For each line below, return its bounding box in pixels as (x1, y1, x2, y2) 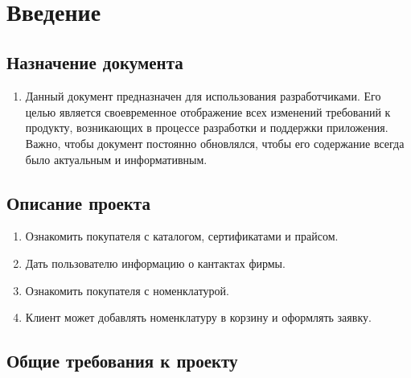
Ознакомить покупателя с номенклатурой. (25, 281, 229, 298)
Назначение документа (6, 50, 183, 75)
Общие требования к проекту (6, 348, 238, 373)
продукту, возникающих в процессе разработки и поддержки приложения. (25, 119, 388, 136)
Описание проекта (6, 190, 150, 215)
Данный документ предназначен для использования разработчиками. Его (25, 88, 381, 105)
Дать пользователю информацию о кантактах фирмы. (25, 254, 286, 271)
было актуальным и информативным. (25, 150, 208, 167)
